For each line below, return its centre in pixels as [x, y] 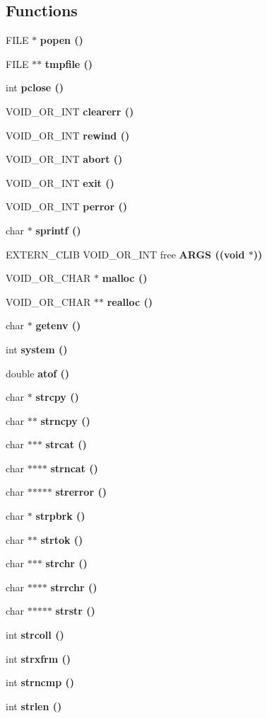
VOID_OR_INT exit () [60, 182]
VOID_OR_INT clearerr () [70, 111]
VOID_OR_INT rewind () [68, 135]
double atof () [38, 373]
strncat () [74, 468]
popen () [61, 40]
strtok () [62, 539]
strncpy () [65, 420]
